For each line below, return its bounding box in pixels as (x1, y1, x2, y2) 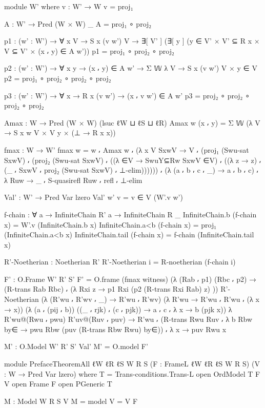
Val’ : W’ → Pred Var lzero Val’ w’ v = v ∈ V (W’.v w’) (4, 192, 183, 202)
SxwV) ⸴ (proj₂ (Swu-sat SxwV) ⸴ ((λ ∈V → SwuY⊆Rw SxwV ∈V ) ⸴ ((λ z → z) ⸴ (4, 154, 261, 165)
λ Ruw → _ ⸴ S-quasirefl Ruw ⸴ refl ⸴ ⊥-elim (4, 174, 142, 185)
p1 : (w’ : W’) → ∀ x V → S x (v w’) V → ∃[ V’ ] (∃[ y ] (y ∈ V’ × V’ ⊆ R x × (4, 35, 260, 46)
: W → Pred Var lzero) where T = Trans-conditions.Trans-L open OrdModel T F (4, 368, 260, 379)
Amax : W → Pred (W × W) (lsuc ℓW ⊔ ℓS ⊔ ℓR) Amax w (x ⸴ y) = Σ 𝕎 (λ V (4, 117, 260, 128)
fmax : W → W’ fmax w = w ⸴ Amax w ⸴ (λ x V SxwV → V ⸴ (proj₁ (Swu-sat (4, 144, 249, 155)
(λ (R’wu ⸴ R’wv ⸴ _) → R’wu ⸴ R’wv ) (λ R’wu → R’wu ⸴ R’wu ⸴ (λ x (41, 294, 259, 304)
